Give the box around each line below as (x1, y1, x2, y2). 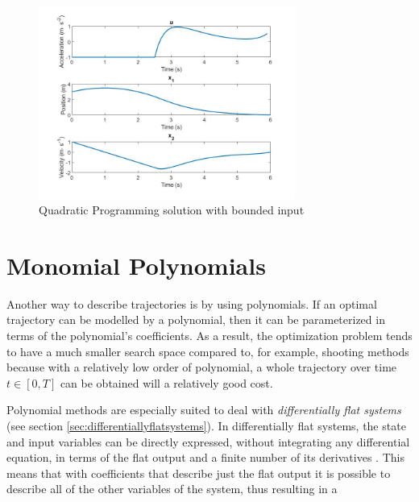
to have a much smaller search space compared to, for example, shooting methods (6, 342, 409, 359)
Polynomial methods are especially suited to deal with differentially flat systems (6, 401, 401, 418)
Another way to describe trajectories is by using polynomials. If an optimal (6, 295, 377, 312)
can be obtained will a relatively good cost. (60, 374, 273, 391)
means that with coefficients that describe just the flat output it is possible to (6, 464, 391, 481)
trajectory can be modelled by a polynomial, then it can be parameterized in (6, 311, 385, 328)
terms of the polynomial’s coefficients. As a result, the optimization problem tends (6, 327, 413, 343)
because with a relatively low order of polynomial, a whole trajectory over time (6, 359, 397, 375)
